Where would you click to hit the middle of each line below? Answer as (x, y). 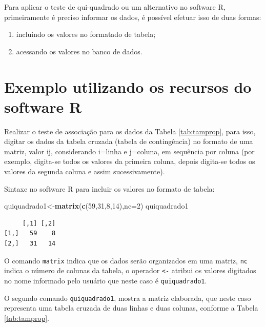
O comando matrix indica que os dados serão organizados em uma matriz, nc (126, 260)
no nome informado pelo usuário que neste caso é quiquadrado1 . (106, 280)
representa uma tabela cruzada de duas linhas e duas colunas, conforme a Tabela (131, 308)
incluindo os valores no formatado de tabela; (86, 34)
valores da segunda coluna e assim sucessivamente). (85, 171)
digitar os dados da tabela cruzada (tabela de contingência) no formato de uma (129, 141)
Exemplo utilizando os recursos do (128, 86)
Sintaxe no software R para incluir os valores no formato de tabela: (109, 188)
